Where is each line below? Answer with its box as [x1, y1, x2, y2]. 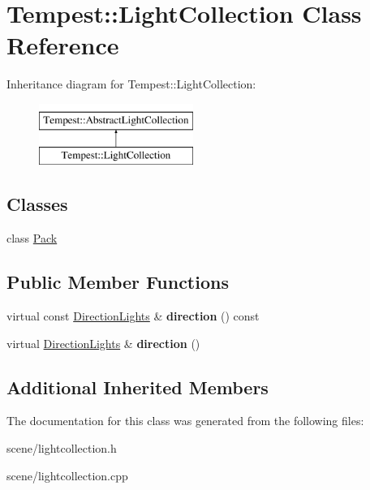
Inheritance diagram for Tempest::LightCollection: [6, 75, 256, 92]
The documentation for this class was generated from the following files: [6, 412, 364, 429]
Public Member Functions [6, 269, 229, 294]
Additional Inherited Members [6, 374, 269, 399]
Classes [6, 191, 68, 217]
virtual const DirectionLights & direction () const [6, 307, 260, 325]
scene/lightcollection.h [6, 440, 117, 457]
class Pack [6, 230, 58, 247]
